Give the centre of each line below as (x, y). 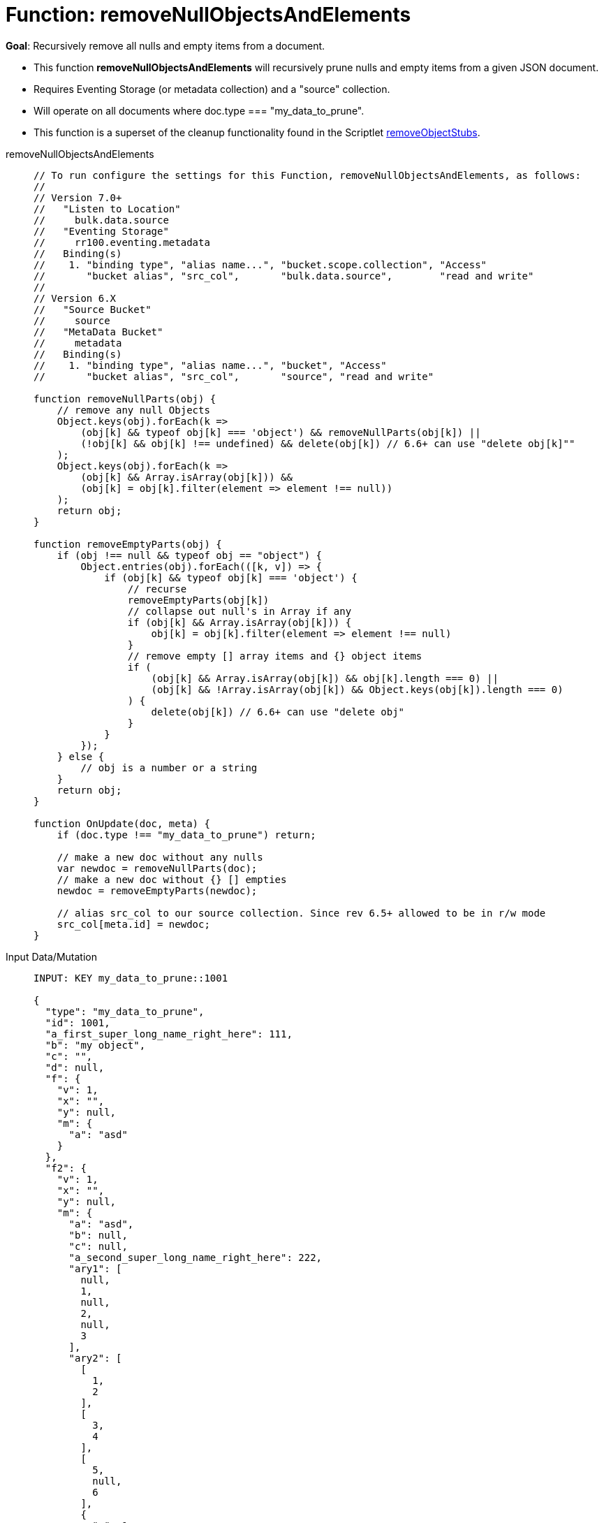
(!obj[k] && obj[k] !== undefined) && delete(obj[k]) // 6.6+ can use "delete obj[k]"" (328, 443)
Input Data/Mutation (51, 956)
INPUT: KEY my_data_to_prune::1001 (131, 978)
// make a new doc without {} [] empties (172, 879)
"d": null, (75, 1067)
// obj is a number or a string (169, 767)
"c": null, (98, 1246)
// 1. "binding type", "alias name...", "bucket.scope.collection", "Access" (260, 264)
